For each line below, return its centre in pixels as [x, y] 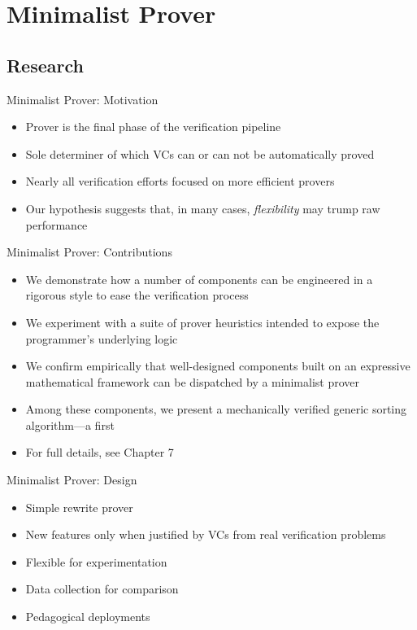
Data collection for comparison [102, 589]
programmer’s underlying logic [102, 338]
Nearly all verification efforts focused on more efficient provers [180, 181]
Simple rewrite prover [79, 507]
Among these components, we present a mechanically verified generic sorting [216, 409]
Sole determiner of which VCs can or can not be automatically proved [200, 153]
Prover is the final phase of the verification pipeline [153, 127]
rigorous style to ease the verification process [137, 295]
